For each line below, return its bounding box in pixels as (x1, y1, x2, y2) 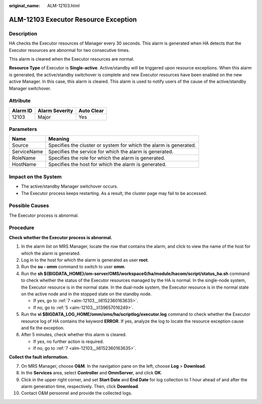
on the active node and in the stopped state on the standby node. (21, 291, 152, 297)
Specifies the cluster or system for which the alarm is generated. (48, 142, 196, 149)
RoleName (12, 155, 36, 162)
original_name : (9, 3, 40, 8)
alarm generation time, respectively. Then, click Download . (21, 384, 139, 389)
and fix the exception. (21, 325, 65, 331)
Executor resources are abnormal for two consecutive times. (9, 47, 130, 53)
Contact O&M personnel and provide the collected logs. (21, 390, 132, 396)
